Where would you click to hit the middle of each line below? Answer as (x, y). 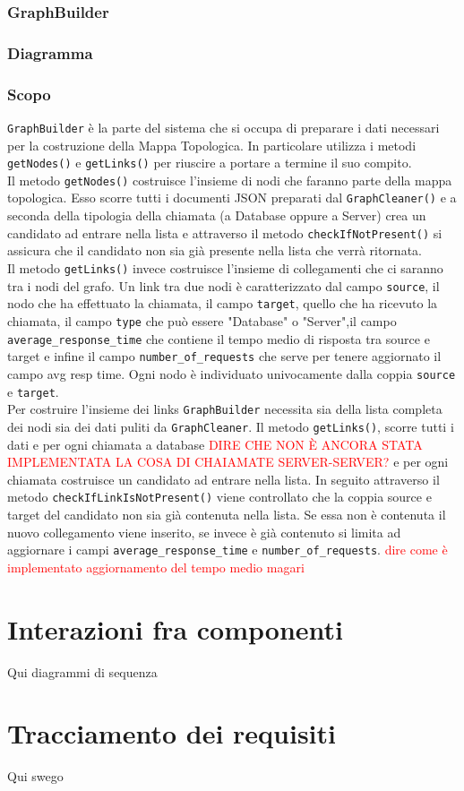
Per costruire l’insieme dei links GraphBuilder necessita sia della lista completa (225, 409)
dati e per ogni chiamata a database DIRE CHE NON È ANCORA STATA (215, 444)
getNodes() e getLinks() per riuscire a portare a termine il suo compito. (210, 163)
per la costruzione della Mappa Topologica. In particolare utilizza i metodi (212, 145)
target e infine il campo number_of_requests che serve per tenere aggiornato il (224, 356)
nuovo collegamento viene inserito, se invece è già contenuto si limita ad (204, 532)
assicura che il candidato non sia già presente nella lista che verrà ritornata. (215, 250)
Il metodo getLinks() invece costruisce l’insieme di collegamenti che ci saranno (225, 267)
